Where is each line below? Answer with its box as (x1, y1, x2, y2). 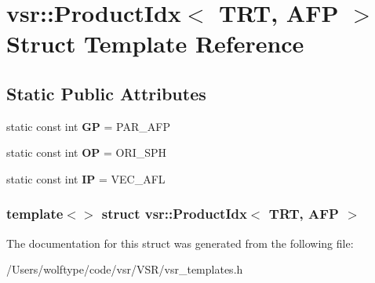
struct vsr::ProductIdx (101, 204, 247, 223)
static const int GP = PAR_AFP (6, 118, 170, 134)
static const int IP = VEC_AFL (6, 170, 166, 187)
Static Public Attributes (6, 81, 206, 105)
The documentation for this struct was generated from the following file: (6, 234, 354, 251)
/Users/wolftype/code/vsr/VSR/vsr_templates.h (6, 261, 243, 278)
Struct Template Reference (6, 27, 304, 60)
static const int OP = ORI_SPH (6, 144, 167, 161)
